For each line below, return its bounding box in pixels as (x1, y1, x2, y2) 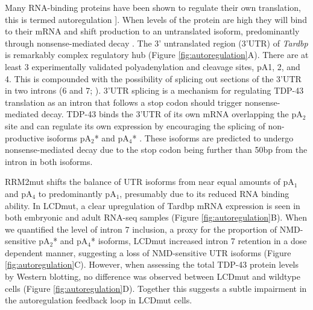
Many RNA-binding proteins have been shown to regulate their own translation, (5, 1, 302, 13)
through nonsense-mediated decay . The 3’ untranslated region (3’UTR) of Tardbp (5, 36, 308, 49)
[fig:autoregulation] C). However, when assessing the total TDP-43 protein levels (5, 258, 299, 271)
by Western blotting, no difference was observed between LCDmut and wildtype (5, 270, 300, 283)
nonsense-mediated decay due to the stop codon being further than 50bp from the (5, 143, 308, 156)
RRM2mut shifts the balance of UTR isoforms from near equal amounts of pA (5, 175, 294, 188)
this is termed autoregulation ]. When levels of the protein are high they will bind (5, 13, 307, 25)
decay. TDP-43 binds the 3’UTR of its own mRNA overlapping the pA (41, 108, 303, 120)
